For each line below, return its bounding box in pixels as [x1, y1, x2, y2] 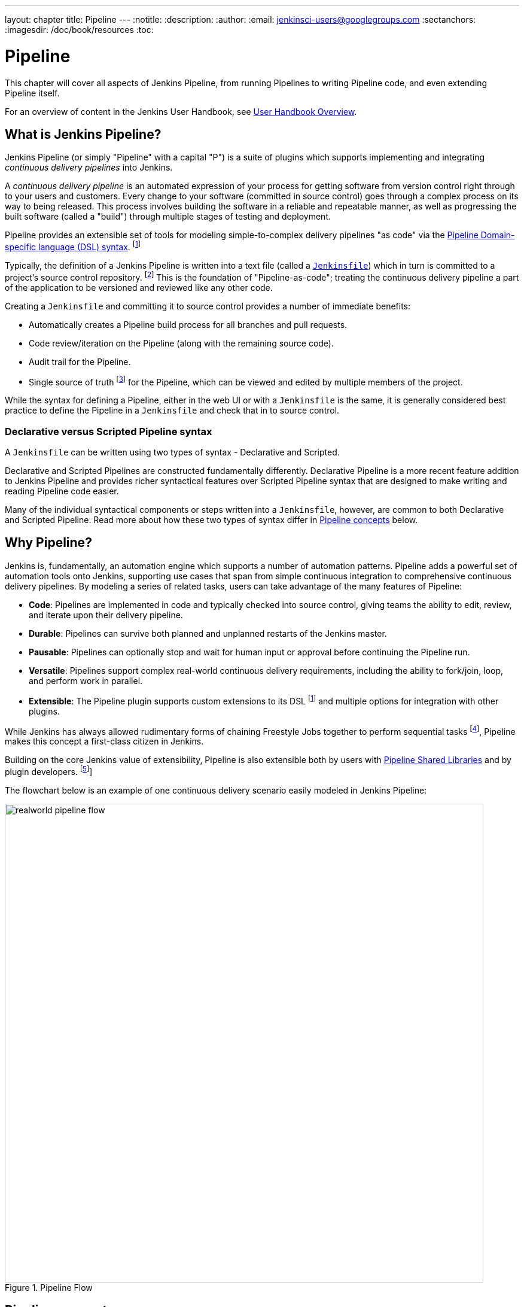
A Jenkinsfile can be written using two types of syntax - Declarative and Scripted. [5, 447, 340, 458]
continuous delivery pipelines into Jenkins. [5, 162, 173, 173]
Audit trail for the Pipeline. [29, 356, 131, 367]
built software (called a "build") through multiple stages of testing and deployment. [5, 211, 331, 222]
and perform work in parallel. [29, 675, 143, 686]
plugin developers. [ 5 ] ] [5, 765, 93, 777]
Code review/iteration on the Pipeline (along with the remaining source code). [29, 338, 334, 348]
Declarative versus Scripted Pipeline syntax [5, 425, 212, 437]
